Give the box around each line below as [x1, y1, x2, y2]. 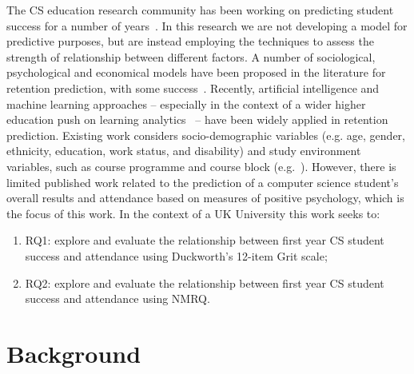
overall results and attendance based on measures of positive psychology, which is [6, 189, 404, 206]
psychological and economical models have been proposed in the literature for [6, 64, 386, 81]
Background [6, 336, 141, 369]
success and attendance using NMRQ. [25, 290, 210, 307]
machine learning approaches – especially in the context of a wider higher [6, 95, 366, 112]
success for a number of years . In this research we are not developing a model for [6, 17, 408, 34]
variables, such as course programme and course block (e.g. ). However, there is [6, 157, 396, 174]
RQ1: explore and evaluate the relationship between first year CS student [25, 232, 384, 249]
